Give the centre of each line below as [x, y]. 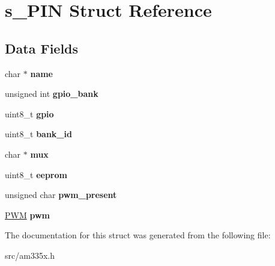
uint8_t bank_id [38, 134]
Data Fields [42, 48]
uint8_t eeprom [36, 174]
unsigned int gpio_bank [52, 94]
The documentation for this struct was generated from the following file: [138, 235]
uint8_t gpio [29, 113]
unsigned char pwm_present [61, 195]
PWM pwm [27, 215]
